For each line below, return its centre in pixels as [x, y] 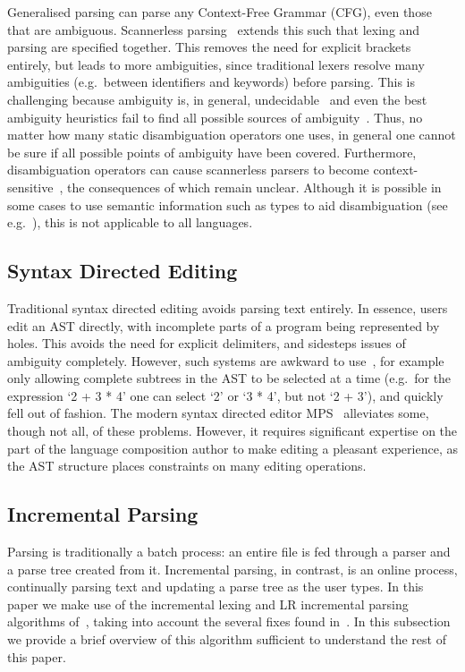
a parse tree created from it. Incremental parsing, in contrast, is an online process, [232, 569]
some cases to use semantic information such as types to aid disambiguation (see [228, 204]
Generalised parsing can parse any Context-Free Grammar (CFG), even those [220, 12]
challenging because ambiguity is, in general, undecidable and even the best [217, 99]
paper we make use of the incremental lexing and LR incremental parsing [208, 604]
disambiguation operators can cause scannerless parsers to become [188, 170]
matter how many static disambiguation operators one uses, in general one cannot [232, 135]
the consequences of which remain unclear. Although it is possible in [254, 187]
